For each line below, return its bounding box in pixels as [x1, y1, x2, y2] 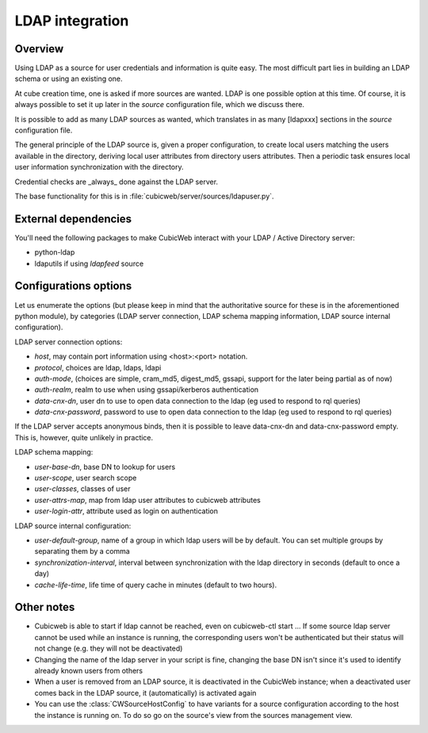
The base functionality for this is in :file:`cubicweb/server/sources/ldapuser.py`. [14, 191, 274, 201]
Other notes [14, 601, 75, 614]
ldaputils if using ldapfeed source [34, 259, 144, 268]
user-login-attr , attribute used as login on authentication [34, 506, 218, 516]
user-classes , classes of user [34, 484, 131, 493]
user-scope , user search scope [34, 473, 137, 483]
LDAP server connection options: [14, 337, 123, 347]
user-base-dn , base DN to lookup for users [34, 462, 176, 471]
